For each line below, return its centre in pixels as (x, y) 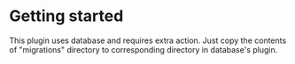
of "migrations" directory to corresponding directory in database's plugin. (144, 49)
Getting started (66, 16)
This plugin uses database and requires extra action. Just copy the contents (148, 40)
